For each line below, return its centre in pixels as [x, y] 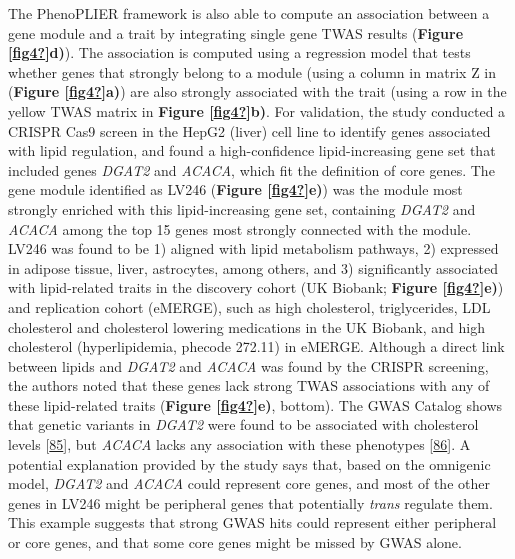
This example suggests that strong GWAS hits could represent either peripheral [252, 522]
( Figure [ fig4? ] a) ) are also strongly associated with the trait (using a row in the [257, 91]
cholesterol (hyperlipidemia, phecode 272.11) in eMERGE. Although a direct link [256, 346]
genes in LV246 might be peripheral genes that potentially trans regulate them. [250, 502]
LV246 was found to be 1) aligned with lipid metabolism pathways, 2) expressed [253, 248]
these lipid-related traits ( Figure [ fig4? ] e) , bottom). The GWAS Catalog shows [255, 404]
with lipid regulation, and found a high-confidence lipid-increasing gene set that [252, 150]
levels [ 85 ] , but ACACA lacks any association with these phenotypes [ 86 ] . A [239, 444]
